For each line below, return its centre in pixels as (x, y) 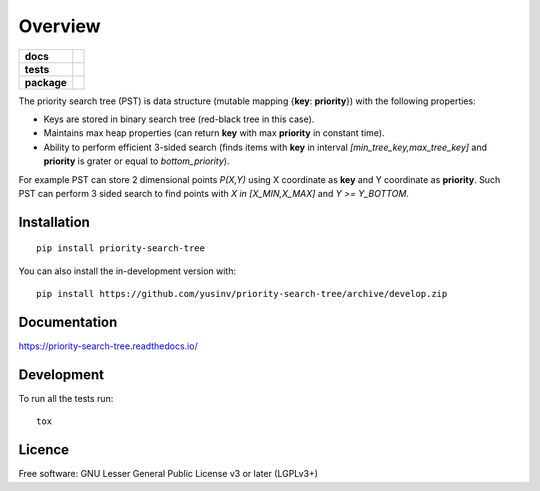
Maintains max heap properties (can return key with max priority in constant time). (214, 133)
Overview (59, 26)
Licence (44, 450)
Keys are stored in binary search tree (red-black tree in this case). (179, 119)
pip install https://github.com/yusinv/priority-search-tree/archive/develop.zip (242, 294)
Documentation (68, 321)
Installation (54, 221)
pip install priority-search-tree (120, 248)
